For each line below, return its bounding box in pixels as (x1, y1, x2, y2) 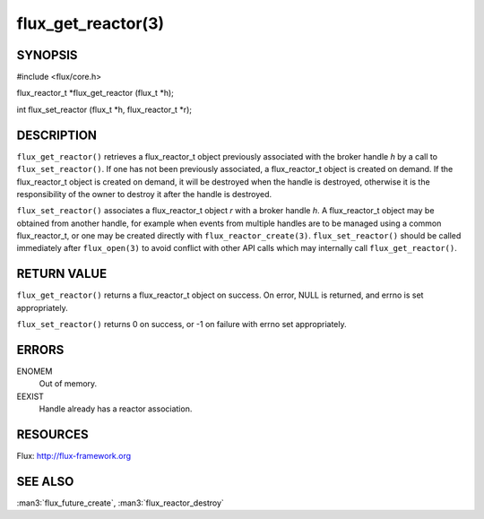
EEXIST (16, 391, 45, 402)
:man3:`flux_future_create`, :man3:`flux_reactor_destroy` (16, 497, 224, 508)
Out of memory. (39, 378, 98, 389)
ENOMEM (16, 366, 53, 376)
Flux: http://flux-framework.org (16, 451, 132, 462)
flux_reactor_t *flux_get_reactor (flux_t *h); (16, 88, 174, 99)
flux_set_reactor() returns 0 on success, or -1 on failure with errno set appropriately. (16, 319, 347, 330)
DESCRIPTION (16, 127, 98, 143)
